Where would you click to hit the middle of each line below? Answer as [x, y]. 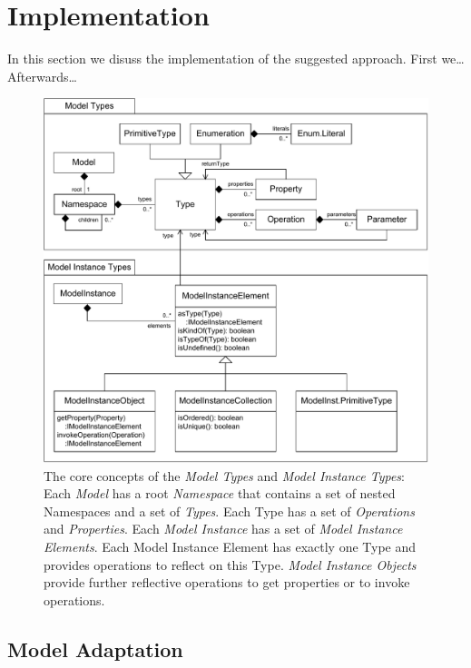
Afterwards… [42, 76]
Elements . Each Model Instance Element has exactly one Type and [230, 546]
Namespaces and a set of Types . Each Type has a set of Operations [229, 511]
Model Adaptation [95, 648]
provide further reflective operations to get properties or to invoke [227, 582]
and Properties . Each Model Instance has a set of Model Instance [223, 529]
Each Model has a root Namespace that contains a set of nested [220, 493]
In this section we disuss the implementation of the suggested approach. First [222, 59]
